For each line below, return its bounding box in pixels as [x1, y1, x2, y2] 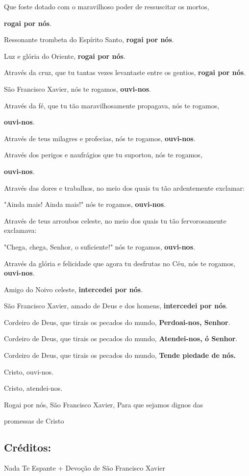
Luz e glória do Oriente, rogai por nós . [4, 50, 125, 61]
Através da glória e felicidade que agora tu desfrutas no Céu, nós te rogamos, [4, 258, 235, 268]
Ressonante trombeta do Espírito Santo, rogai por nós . [4, 34, 174, 45]
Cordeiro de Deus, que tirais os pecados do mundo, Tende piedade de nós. [4, 350, 236, 360]
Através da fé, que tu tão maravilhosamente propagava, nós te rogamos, [4, 100, 220, 110]
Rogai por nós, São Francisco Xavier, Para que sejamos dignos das [4, 399, 203, 409]
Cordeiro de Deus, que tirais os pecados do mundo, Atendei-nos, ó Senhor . [4, 333, 238, 344]
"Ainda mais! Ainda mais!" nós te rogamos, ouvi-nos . [4, 199, 166, 209]
